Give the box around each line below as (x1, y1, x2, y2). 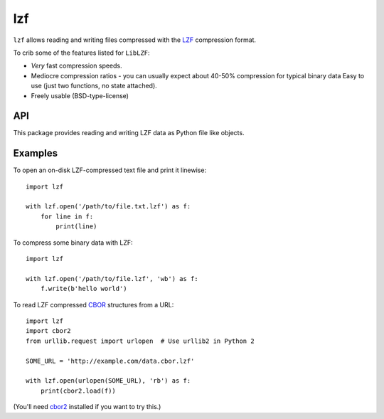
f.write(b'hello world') (40, 285, 127, 293)
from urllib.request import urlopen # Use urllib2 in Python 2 (26, 336, 255, 345)
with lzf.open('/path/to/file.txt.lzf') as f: (26, 203, 191, 211)
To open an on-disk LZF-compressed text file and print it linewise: (13, 166, 206, 174)
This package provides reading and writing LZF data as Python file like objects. (13, 129, 245, 137)
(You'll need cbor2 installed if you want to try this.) (13, 403, 161, 411)
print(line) (55, 223, 97, 230)
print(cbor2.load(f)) (40, 386, 117, 395)
